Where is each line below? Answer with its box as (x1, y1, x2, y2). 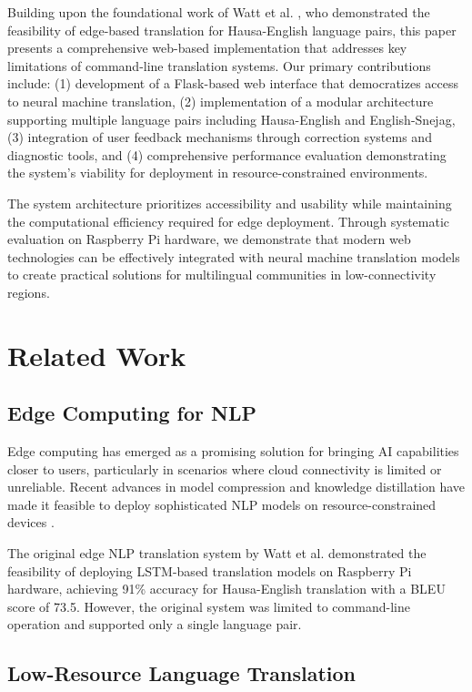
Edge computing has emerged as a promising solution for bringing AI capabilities (7, 442, 459, 461)
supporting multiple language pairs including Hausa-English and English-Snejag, (7, 109, 456, 128)
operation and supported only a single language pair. (7, 615, 302, 634)
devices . (7, 513, 55, 532)
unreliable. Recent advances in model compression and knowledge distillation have (7, 477, 466, 496)
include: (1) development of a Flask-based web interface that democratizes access (7, 74, 459, 93)
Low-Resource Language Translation (7, 659, 356, 687)
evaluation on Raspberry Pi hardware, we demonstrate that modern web (7, 229, 411, 249)
